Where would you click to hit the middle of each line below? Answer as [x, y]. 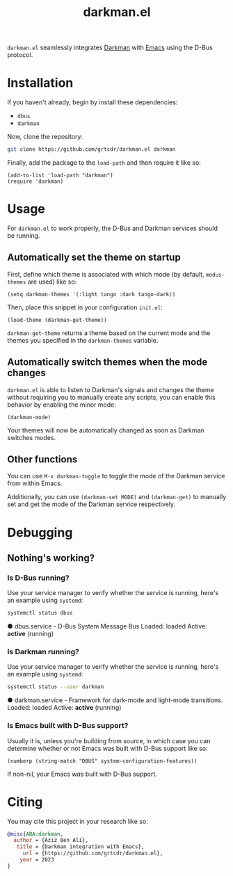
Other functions [42, 459]
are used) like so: [52, 282]
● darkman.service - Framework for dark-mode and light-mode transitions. [115, 700]
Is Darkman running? [43, 652]
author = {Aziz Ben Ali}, [51, 841]
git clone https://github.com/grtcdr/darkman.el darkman [91, 149]
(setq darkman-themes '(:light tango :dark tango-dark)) [91, 294]
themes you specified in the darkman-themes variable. [83, 340]
